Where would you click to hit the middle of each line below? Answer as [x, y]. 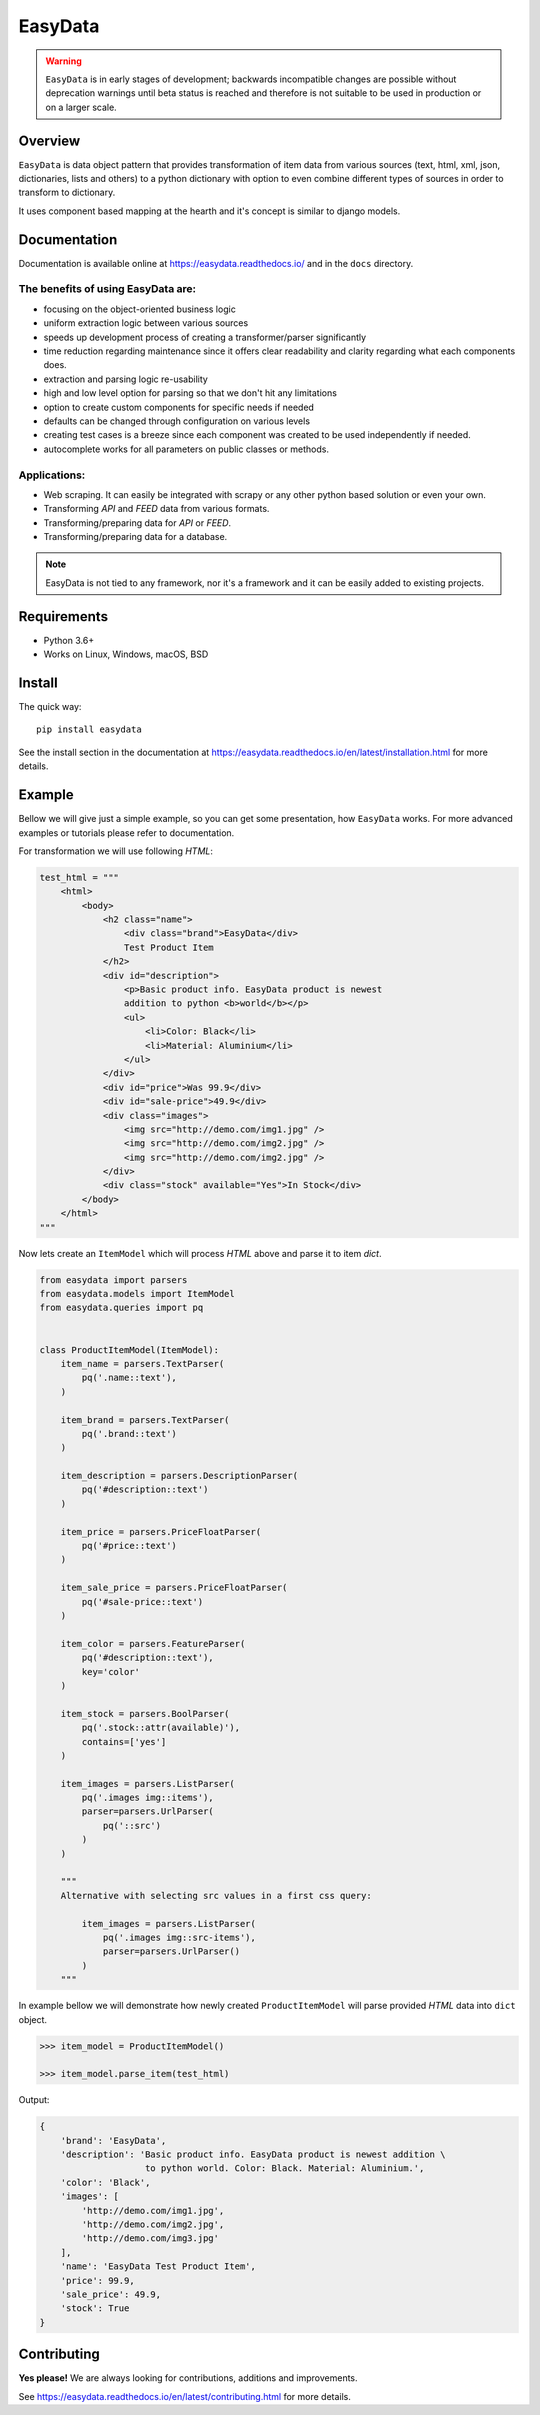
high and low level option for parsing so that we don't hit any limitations [190, 393]
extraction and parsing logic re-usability [126, 379]
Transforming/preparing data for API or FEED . [137, 522]
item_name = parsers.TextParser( [142, 1363]
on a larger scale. [81, 107]
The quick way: [50, 707]
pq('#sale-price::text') [142, 1601]
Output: [34, 2100]
